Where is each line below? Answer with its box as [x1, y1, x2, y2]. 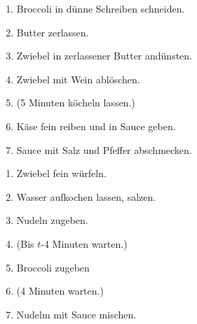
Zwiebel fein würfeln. [16, 166, 107, 181]
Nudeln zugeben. [16, 213, 88, 227]
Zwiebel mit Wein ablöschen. [16, 71, 140, 86]
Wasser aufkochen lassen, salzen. [16, 189, 156, 204]
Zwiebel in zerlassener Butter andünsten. [16, 48, 193, 63]
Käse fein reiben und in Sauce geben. [16, 118, 176, 133]
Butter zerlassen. [16, 24, 89, 39]
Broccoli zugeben [16, 260, 90, 274]
